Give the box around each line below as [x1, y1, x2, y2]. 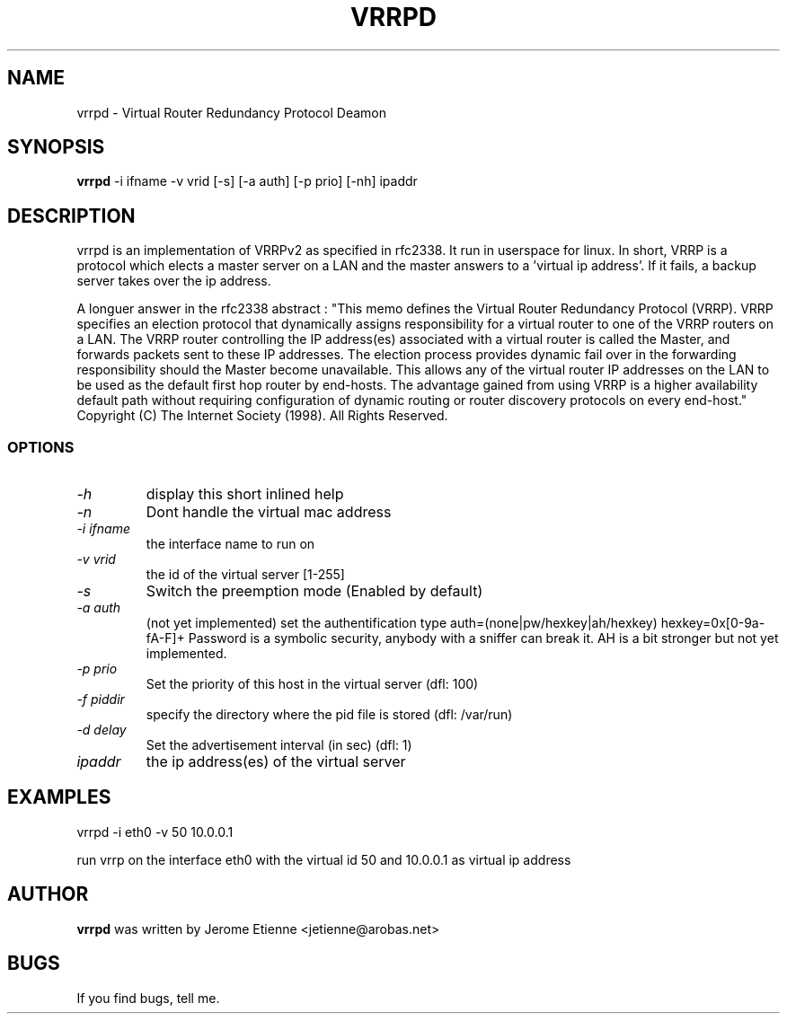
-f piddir [76, 691, 125, 708]
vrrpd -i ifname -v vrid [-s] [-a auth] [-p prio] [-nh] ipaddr [76, 173, 418, 189]
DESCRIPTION [7, 204, 136, 227]
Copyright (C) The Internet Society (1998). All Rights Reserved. [76, 408, 448, 424]
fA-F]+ [146, 630, 185, 647]
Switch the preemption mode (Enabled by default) [146, 582, 483, 601]
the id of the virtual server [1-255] [146, 567, 345, 583]
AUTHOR [7, 883, 89, 906]
